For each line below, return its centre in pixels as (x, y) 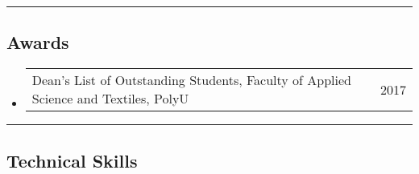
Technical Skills (72, 160)
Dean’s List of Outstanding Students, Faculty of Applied (191, 80)
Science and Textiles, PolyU (110, 99)
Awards (38, 42)
